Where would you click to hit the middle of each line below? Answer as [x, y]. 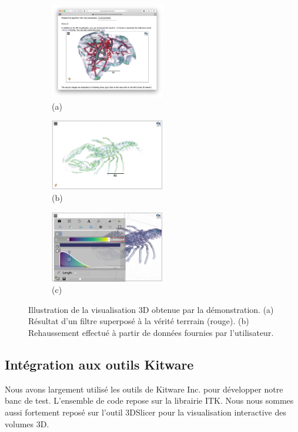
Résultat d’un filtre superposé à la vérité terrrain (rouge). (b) [139, 321]
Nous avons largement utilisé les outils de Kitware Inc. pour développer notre [144, 389]
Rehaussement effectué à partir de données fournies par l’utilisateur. [151, 332]
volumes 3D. [27, 423]
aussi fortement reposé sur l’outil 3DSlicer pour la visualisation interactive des [145, 412]
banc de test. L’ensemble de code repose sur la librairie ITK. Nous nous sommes [149, 400]
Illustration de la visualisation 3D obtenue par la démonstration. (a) [151, 309]
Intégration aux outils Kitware [99, 364]
